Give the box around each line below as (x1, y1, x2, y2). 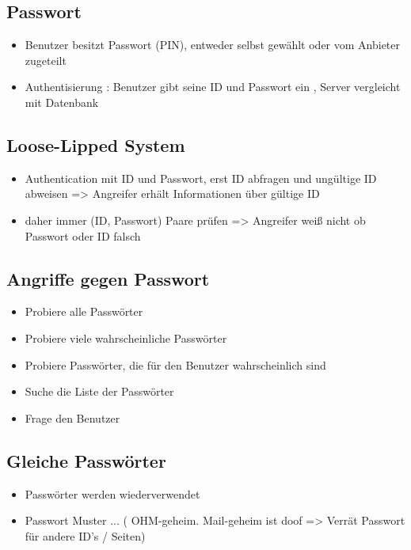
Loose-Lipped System (6, 132, 185, 157)
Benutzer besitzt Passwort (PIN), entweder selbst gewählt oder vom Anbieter (25, 36, 401, 53)
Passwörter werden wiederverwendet (25, 485, 200, 502)
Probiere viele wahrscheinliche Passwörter (25, 329, 227, 346)
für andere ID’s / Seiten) (25, 527, 146, 544)
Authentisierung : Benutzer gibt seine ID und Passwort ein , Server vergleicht (25, 78, 401, 95)
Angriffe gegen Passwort (6, 266, 210, 290)
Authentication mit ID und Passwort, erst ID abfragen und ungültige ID (25, 169, 377, 186)
